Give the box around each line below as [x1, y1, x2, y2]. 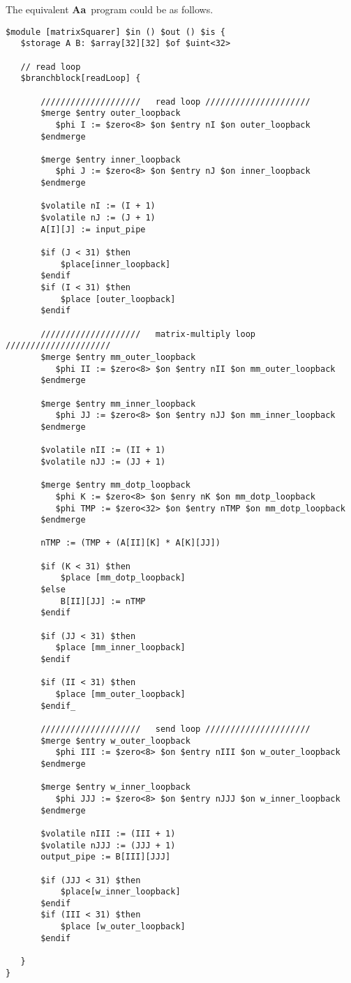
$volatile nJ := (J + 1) [40, 213, 156, 223]
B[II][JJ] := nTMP [60, 596, 146, 606]
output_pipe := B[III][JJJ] [40, 852, 171, 862]
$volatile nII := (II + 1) [40, 445, 166, 456]
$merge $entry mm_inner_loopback [40, 398, 196, 409]
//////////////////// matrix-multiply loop [40, 329, 255, 339]
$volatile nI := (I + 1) [40, 201, 156, 211]
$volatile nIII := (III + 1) [40, 828, 176, 839]
